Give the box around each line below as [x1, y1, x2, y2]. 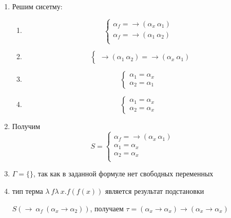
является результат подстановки [105, 185, 204, 196]
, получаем [90, 203, 124, 213]
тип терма [12, 185, 43, 196]
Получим [12, 121, 41, 132]
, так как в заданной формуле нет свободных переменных [33, 168, 214, 179]
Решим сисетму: [12, 1, 63, 11]
